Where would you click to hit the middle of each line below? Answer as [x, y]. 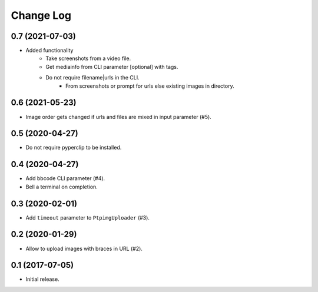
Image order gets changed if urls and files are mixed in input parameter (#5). [118, 117]
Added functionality [49, 51]
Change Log [41, 15]
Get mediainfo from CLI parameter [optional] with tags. [112, 67]
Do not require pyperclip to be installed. [74, 148]
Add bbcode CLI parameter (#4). [65, 178]
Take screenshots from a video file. [88, 58]
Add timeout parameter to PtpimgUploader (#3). [88, 217]
